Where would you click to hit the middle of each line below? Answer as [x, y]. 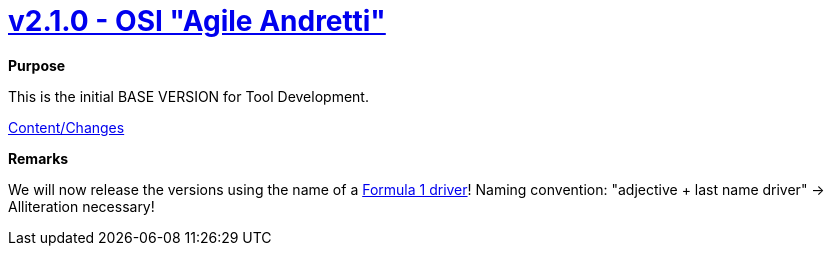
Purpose [37, 65]
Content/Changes [66, 127]
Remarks [38, 158]
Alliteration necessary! [81, 206]
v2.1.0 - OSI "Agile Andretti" [197, 21]
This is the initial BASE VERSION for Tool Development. [188, 96]
